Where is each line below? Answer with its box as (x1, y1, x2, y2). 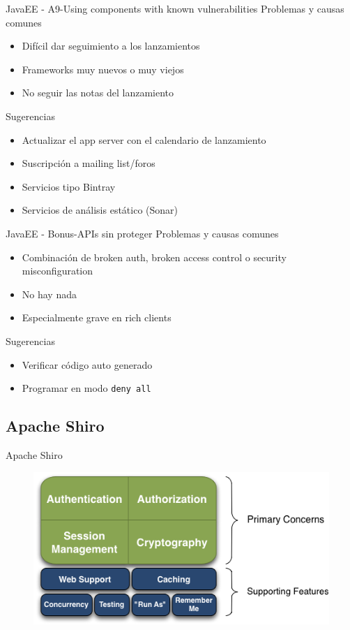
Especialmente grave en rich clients (22, 310, 172, 325)
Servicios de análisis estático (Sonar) (22, 203, 178, 217)
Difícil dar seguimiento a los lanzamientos (22, 38, 200, 53)
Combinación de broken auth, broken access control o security (22, 249, 287, 264)
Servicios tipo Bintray (22, 179, 116, 193)
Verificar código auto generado (22, 357, 153, 372)
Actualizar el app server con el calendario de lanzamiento (22, 132, 266, 147)
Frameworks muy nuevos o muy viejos (22, 61, 184, 76)
